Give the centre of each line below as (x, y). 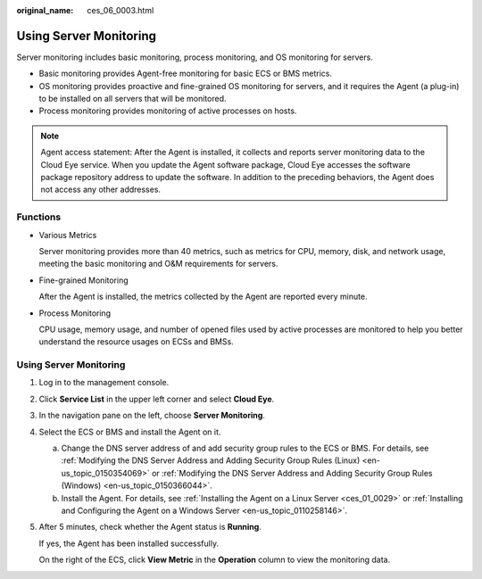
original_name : (45, 10)
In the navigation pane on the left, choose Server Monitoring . (152, 416)
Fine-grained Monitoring (83, 280)
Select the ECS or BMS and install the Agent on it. (130, 432)
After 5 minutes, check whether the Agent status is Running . (150, 527)
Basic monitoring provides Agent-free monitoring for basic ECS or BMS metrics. (185, 74)
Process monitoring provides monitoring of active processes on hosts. (168, 111)
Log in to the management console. (104, 383)
